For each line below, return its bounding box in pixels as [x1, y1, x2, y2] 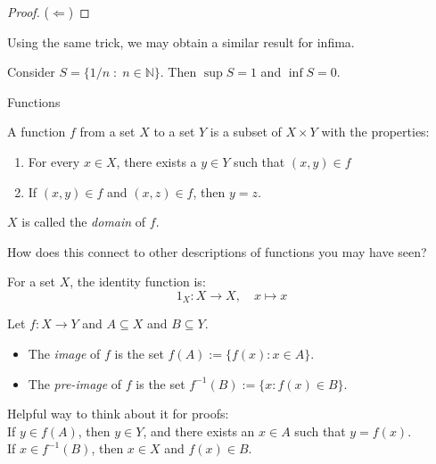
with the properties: [321, 122, 430, 141]
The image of [28, 344, 101, 362]
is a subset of [210, 122, 282, 141]
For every [28, 152, 80, 170]
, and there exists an [143, 421, 255, 440]
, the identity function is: [70, 272, 206, 291]
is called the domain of [21, 212, 146, 231]
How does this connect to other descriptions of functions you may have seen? [7, 242, 427, 261]
